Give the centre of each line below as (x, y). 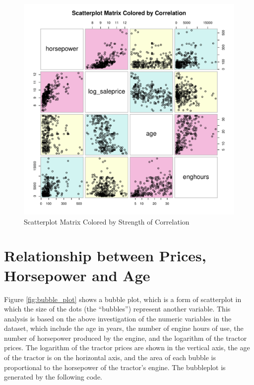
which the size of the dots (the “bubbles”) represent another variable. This (117, 309)
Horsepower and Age (77, 275)
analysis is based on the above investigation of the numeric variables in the (118, 318)
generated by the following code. (53, 377)
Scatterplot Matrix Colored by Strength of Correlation (107, 221)
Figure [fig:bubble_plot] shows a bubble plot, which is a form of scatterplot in (123, 299)
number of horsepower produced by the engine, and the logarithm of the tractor (126, 338)
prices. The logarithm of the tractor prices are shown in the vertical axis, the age (127, 347)
